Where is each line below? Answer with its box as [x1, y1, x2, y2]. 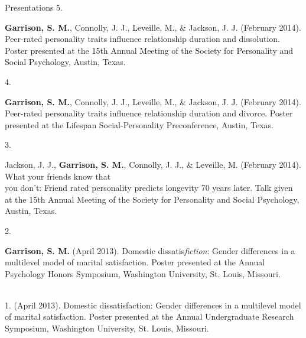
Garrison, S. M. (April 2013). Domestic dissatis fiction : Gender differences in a [5, 244, 295, 256]
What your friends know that [5, 170, 111, 182]
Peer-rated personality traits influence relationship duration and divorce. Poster [5, 107, 293, 119]
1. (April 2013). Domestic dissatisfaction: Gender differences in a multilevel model [5, 298, 301, 311]
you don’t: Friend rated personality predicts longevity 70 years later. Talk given [5, 181, 293, 194]
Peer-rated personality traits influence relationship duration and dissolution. [5, 32, 281, 45]
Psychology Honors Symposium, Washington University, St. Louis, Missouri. [5, 267, 281, 279]
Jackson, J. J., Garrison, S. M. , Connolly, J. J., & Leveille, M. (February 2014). [5, 158, 301, 170]
